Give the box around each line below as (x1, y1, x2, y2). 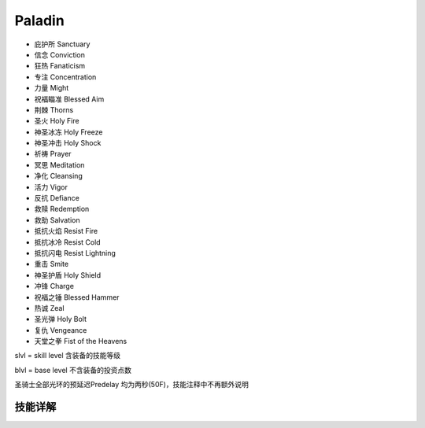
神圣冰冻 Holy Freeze (34, 127, 103, 137)
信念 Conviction (34, 50, 86, 59)
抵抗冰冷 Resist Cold (34, 237, 102, 247)
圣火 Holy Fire (34, 116, 79, 126)
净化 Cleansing (34, 172, 83, 181)
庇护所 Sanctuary (34, 39, 91, 49)
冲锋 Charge (34, 282, 75, 291)
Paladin (14, 12, 65, 29)
